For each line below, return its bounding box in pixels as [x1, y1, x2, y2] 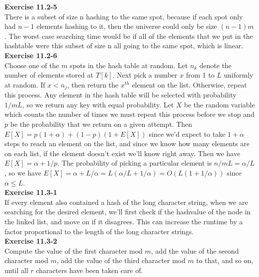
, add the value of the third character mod [56, 255, 186, 266]
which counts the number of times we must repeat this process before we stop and [4, 109, 255, 119]
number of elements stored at [4, 70, 93, 80]
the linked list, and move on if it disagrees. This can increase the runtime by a [4, 216, 243, 226]
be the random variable [184, 99, 255, 109]
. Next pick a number [112, 70, 177, 80]
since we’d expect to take [149, 128, 226, 139]
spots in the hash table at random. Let [70, 60, 188, 70]
